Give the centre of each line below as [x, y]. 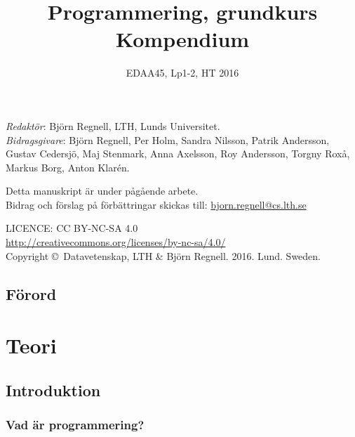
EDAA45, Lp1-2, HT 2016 [182, 73]
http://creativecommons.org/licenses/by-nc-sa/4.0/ [116, 242]
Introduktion [53, 390]
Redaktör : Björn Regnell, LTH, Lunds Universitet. [113, 125]
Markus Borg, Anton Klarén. [68, 167]
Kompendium [182, 39]
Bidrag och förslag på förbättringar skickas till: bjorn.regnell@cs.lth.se [156, 204]
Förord [31, 293]
